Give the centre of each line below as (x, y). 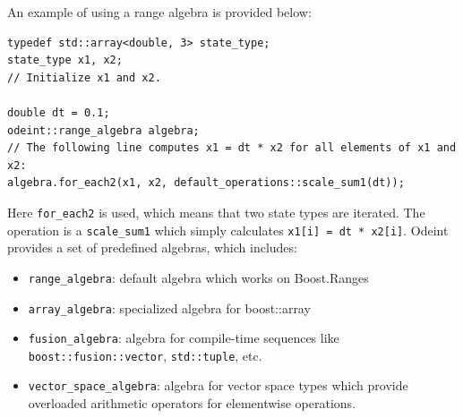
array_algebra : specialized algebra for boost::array (169, 307)
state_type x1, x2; (65, 60)
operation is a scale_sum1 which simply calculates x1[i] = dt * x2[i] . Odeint (228, 230)
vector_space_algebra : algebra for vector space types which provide (218, 385)
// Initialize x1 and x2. (84, 77)
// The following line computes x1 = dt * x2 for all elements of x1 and (232, 148)
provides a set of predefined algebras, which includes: (152, 247)
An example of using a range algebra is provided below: (159, 12)
